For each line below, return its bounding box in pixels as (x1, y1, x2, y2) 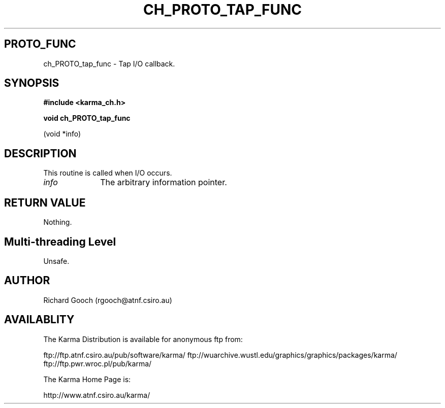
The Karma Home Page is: (43, 375, 131, 384)
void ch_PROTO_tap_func (43, 114, 131, 123)
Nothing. (43, 218, 72, 227)
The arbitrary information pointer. (100, 177, 227, 188)
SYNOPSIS (4, 77, 59, 90)
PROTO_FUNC (4, 38, 76, 51)
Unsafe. (43, 256, 70, 265)
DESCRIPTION (4, 147, 77, 160)
